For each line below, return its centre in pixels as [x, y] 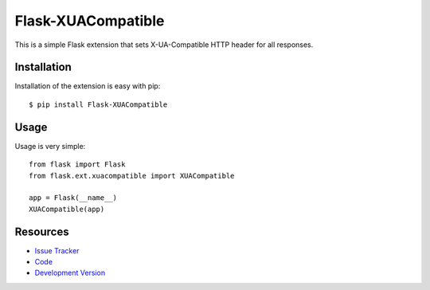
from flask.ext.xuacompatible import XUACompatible [132, 176]
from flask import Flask [77, 165]
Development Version [70, 273]
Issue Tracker [57, 250]
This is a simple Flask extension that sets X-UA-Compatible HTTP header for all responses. [164, 45]
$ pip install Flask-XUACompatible [98, 104]
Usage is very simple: [50, 146]
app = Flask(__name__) [73, 198]
